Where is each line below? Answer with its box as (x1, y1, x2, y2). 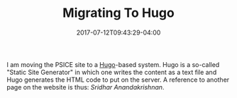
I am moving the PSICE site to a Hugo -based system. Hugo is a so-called (6, 60, 220, 68)
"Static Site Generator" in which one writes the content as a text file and (6, 68, 217, 76)
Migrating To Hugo (62, 5, 175, 21)
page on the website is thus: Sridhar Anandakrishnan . (6, 82, 165, 91)
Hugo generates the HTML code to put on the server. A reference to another (6, 75, 230, 84)
